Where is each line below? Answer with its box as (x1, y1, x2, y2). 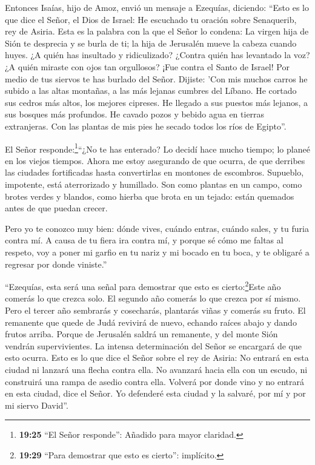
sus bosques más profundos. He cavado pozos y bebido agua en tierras (5, 108, 265, 120)
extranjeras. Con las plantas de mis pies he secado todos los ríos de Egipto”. (5, 119, 287, 132)
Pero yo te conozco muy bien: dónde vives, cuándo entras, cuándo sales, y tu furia (5, 222, 309, 234)
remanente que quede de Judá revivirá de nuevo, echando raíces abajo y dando (5, 315, 297, 328)
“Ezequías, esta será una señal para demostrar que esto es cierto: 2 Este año (5, 279, 281, 292)
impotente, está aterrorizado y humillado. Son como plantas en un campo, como (5, 177, 302, 190)
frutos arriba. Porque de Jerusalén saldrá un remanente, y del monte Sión (5, 328, 278, 340)
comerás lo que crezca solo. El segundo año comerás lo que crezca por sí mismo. (5, 292, 301, 305)
